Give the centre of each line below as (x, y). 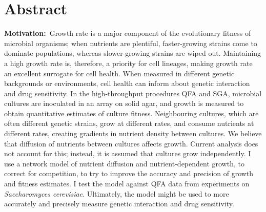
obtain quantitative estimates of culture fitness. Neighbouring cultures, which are (131, 113)
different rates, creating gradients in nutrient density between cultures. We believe (133, 133)
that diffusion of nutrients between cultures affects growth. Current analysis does (131, 143)
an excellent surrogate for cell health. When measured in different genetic (119, 73)
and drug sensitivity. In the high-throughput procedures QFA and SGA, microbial (133, 93)
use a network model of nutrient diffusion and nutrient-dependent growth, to (124, 163)
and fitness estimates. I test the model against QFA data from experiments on (127, 184)
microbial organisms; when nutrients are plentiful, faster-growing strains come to (131, 43)
